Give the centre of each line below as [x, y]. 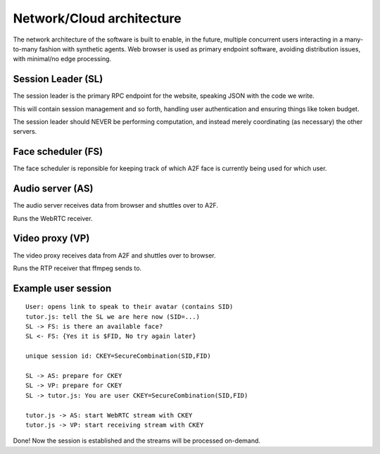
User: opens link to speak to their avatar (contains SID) [129, 307]
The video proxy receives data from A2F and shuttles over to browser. [114, 255]
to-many [25, 49]
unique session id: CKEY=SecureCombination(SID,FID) [118, 356]
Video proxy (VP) [51, 238]
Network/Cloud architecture [97, 18]
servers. [25, 132]
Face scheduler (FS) [58, 152]
